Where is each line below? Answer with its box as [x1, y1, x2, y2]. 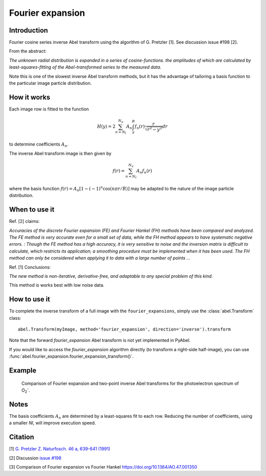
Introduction [9, 26, 48, 35]
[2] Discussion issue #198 [9, 455, 62, 461]
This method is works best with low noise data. [9, 282, 104, 288]
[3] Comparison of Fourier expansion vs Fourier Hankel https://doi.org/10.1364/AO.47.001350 [9, 464, 198, 470]
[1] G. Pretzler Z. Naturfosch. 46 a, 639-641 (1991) [9, 446, 110, 452]
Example [9, 366, 36, 374]
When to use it [9, 205, 55, 214]
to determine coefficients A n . [9, 141, 68, 148]
